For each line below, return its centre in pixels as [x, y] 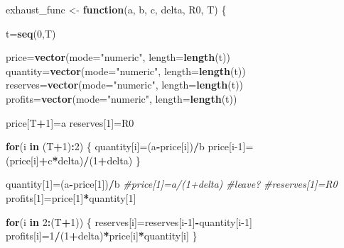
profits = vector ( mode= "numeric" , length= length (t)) [122, 98]
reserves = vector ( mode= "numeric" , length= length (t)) [125, 85]
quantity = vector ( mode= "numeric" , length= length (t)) [126, 71]
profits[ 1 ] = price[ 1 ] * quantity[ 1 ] [71, 197]
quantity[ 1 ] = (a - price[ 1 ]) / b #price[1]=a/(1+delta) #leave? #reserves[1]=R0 [172, 184]
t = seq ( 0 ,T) [31, 33]
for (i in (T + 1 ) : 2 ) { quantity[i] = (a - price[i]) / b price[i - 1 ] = [130, 146]
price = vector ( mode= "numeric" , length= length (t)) [118, 57]
